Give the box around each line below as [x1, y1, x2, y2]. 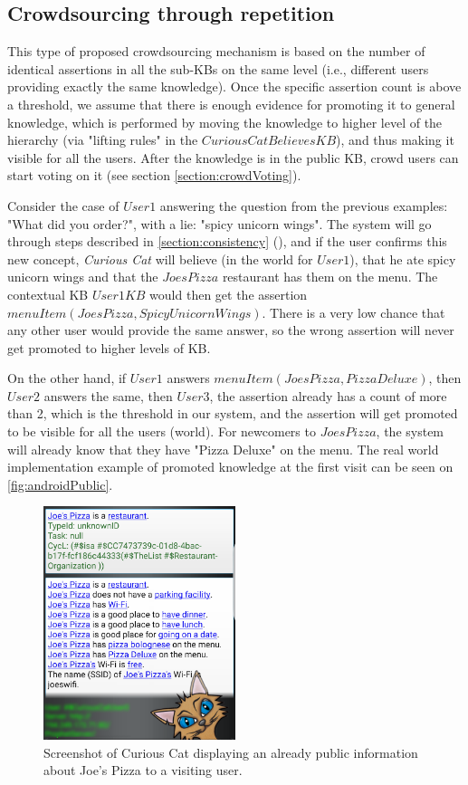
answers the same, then [43, 386, 173, 405]
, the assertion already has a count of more [209, 386, 447, 405]
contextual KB [7, 284, 89, 303]
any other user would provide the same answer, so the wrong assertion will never [7, 321, 454, 340]
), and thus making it [336, 130, 454, 149]
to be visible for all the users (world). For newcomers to [7, 422, 316, 441]
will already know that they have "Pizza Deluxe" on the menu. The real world [7, 439, 439, 458]
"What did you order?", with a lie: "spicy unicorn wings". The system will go [7, 214, 432, 233]
